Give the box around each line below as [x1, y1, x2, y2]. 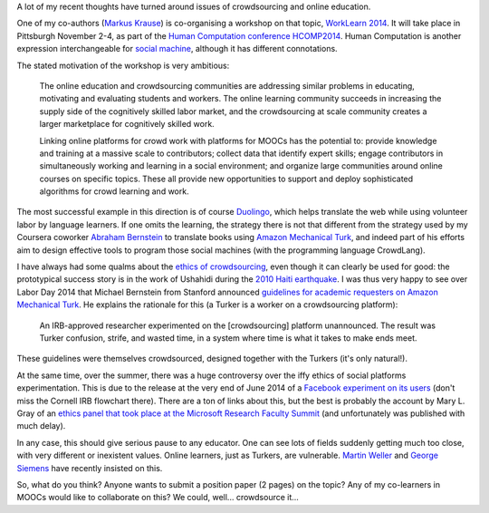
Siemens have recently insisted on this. [16, 462, 163, 473]
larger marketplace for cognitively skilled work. [39, 119, 215, 130]
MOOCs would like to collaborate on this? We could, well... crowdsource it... [16, 492, 299, 503]
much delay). [16, 421, 66, 431]
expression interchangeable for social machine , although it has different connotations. [16, 44, 339, 54]
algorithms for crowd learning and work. [39, 186, 189, 197]
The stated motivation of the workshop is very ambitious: [16, 60, 230, 71]
